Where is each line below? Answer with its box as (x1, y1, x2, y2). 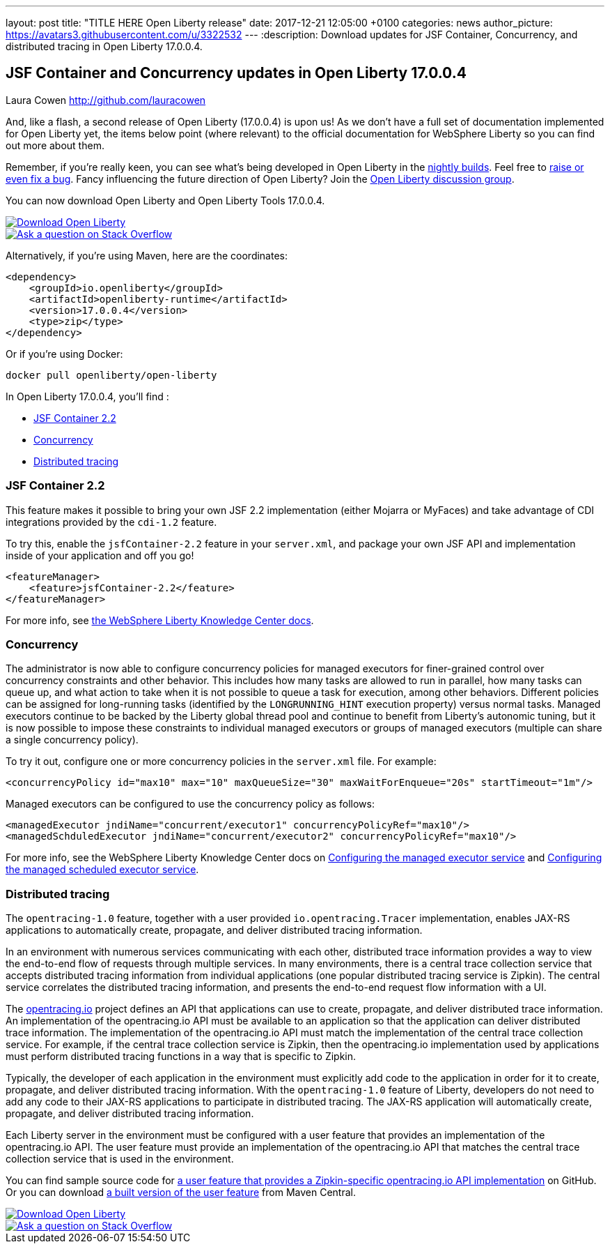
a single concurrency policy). (6, 734, 139, 746)
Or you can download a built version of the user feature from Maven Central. (6, 1186, 356, 1199)
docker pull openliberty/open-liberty (6, 369, 217, 381)
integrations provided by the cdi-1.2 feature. (6, 515, 217, 528)
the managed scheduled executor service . (6, 863, 199, 876)
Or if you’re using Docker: (6, 347, 123, 360)
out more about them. (6, 139, 104, 151)
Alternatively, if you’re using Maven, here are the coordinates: (6, 249, 288, 262)
